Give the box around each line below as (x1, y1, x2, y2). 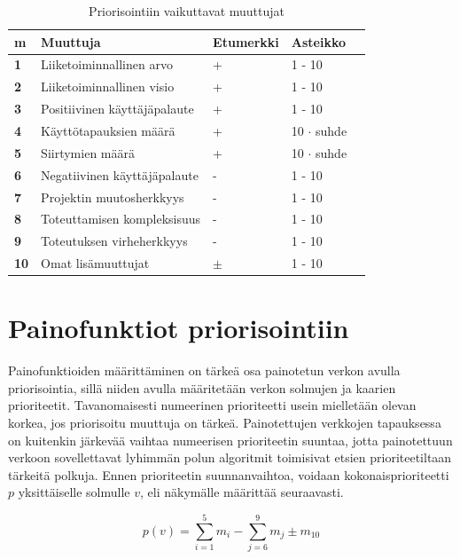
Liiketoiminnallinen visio (41, 77, 175, 96)
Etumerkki (213, 32, 279, 51)
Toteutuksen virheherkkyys (41, 232, 188, 250)
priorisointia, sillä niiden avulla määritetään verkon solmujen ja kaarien (8, 378, 396, 397)
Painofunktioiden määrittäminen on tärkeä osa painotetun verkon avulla (8, 361, 401, 380)
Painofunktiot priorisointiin (8, 310, 349, 346)
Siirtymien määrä (41, 143, 135, 161)
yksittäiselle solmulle (18, 483, 130, 501)
